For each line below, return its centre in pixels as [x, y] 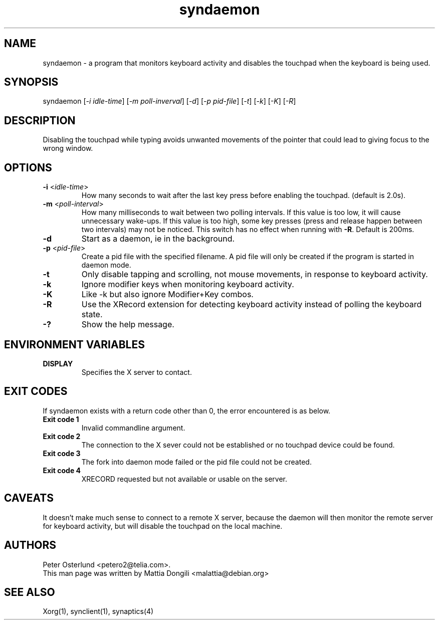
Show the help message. [128, 325]
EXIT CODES [36, 391]
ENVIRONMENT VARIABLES [74, 344]
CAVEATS [29, 498]
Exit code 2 [62, 436]
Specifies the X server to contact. [137, 372]
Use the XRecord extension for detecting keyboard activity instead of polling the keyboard [252, 304]
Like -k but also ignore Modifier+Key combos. [167, 294]
